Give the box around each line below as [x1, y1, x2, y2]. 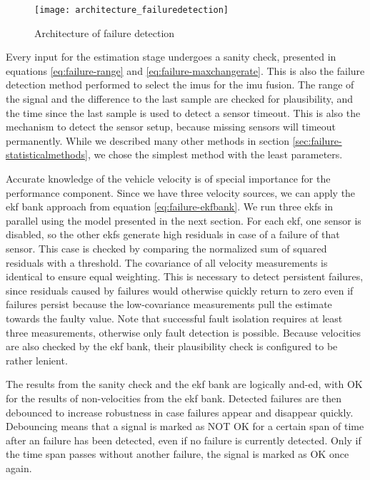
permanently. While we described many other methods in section [6, 133, 290, 148]
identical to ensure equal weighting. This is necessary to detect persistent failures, [6, 269, 364, 284]
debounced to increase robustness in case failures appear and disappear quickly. [6, 404, 354, 419]
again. [6, 460, 32, 475]
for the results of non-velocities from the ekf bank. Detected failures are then [6, 390, 342, 405]
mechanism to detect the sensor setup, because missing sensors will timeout [6, 119, 336, 134]
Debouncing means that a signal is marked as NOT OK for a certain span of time [6, 419, 364, 434]
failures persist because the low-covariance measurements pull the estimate [6, 297, 332, 312]
